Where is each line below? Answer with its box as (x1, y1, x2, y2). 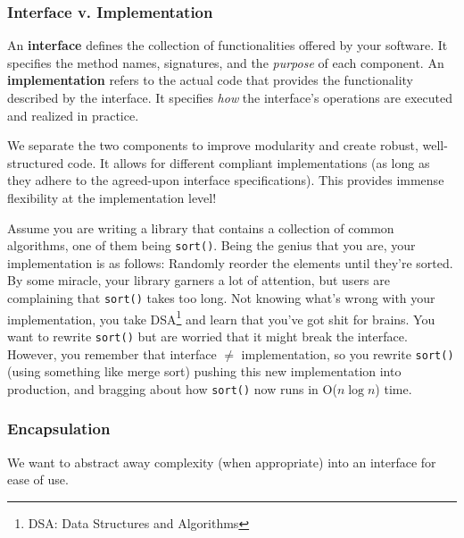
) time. (375, 379, 412, 398)
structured (7, 153, 64, 172)
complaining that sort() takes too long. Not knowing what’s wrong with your (7, 289, 435, 307)
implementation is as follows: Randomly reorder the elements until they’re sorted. (7, 253, 453, 272)
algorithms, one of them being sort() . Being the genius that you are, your (7, 236, 416, 255)
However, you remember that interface (7, 344, 217, 363)
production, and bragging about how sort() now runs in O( (7, 379, 337, 398)
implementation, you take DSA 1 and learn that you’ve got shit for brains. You (7, 307, 435, 328)
